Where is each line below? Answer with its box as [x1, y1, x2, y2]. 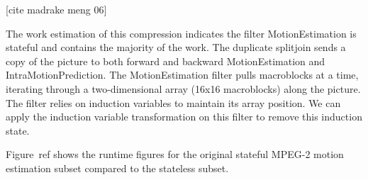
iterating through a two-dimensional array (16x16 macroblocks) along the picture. [6, 81, 361, 96]
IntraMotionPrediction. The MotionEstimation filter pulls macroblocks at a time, [6, 67, 359, 82]
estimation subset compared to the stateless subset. [6, 160, 229, 175]
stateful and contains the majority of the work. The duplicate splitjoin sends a [6, 40, 346, 55]
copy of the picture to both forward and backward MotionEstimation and [6, 53, 325, 68]
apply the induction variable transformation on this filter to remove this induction [6, 109, 362, 124]
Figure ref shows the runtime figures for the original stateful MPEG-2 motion [6, 147, 344, 162]
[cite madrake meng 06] [6, 2, 107, 16]
